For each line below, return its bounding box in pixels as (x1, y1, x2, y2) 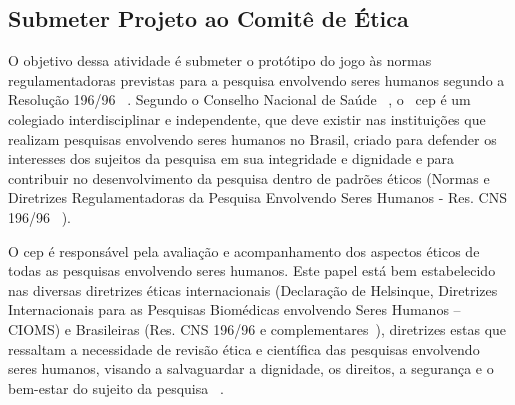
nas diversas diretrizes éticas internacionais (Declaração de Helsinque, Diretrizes (8, 279, 498, 300)
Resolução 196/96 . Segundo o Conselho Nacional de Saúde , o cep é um (8, 89, 471, 110)
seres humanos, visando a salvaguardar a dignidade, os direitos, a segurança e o (8, 358, 494, 379)
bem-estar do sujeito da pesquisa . (8, 377, 224, 398)
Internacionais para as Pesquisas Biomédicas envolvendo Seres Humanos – (8, 299, 461, 320)
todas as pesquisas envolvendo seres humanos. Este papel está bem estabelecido (8, 260, 496, 281)
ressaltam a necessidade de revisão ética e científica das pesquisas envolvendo (8, 338, 480, 359)
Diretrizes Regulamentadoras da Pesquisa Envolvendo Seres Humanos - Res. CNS (8, 187, 508, 208)
